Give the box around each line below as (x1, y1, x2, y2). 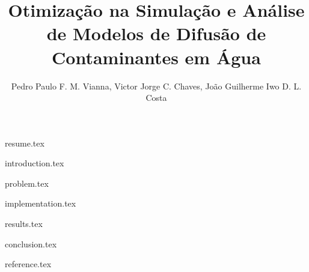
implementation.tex (5, 197, 76, 210)
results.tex (5, 217, 43, 230)
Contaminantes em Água (52, 44, 261, 69)
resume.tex (5, 136, 44, 149)
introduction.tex (5, 157, 64, 169)
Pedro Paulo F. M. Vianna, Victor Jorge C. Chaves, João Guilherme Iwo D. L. (11, 79, 302, 92)
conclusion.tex (5, 237, 57, 250)
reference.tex (5, 258, 52, 270)
